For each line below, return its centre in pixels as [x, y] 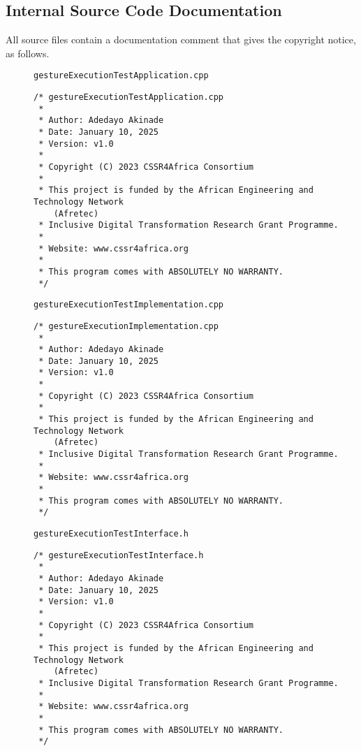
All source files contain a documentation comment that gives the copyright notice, [181, 39]
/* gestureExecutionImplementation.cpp [126, 326]
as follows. [28, 53]
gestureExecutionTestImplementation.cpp [129, 305]
